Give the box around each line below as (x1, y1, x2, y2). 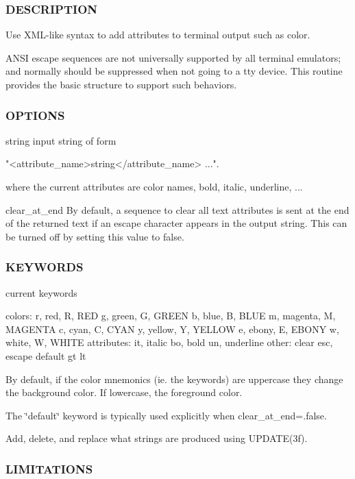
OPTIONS (5, 106, 65, 123)
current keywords (5, 285, 77, 299)
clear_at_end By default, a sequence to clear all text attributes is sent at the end (5, 202, 350, 217)
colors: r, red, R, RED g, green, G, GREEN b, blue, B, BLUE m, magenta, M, (5, 308, 336, 323)
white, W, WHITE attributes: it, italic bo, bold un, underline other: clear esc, (5, 335, 333, 349)
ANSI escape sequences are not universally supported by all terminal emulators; (5, 50, 341, 64)
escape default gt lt (5, 348, 86, 363)
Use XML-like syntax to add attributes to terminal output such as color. (5, 27, 310, 42)
